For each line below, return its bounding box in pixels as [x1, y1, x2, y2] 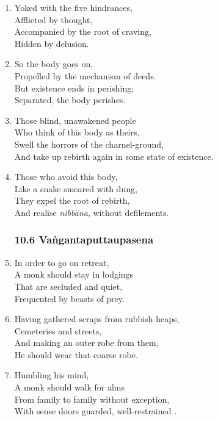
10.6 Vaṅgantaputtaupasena [14, 232, 154, 247]
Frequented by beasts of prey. [14, 292, 125, 304]
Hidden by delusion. [14, 37, 89, 49]
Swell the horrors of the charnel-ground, [14, 137, 164, 150]
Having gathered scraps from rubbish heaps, [14, 312, 180, 325]
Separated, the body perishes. [14, 93, 126, 106]
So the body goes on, [14, 57, 93, 70]
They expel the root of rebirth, [14, 194, 130, 207]
